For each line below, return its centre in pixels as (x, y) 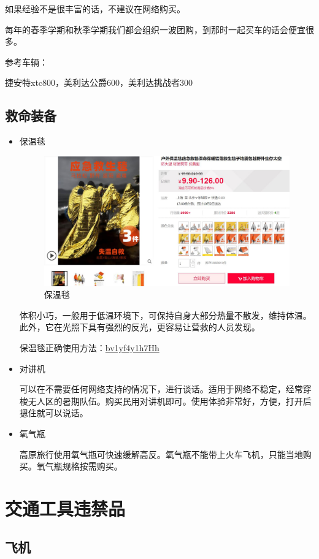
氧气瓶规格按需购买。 (79, 466)
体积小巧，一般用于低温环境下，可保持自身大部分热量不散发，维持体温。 (165, 315)
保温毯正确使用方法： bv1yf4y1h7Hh (89, 347)
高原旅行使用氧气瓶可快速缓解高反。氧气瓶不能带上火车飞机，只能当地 (161, 454)
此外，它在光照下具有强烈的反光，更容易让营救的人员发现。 (140, 327)
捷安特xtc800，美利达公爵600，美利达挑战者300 (99, 82)
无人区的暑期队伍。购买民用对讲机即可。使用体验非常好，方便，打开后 (170, 401)
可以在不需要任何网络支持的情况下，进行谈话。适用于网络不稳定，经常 (161, 389)
